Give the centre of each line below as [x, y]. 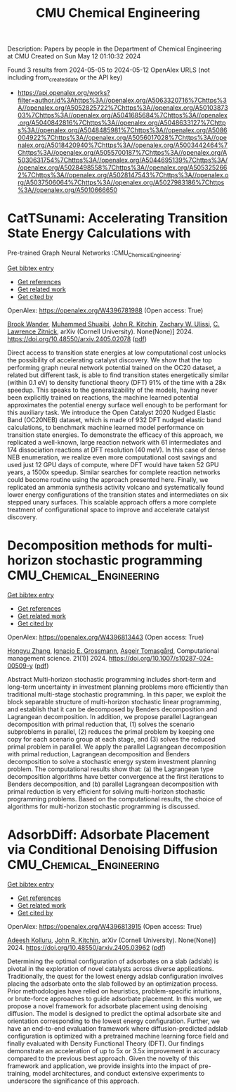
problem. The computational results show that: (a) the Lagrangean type [111, 769]
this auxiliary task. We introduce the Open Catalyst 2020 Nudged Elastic [112, 412]
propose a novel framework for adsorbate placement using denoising [107, 1006]
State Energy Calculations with [99, 233]
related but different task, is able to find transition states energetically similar [118, 375]
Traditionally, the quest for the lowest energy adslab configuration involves [115, 976]
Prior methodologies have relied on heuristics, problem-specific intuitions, [114, 991]
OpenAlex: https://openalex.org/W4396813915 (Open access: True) [105, 926]
